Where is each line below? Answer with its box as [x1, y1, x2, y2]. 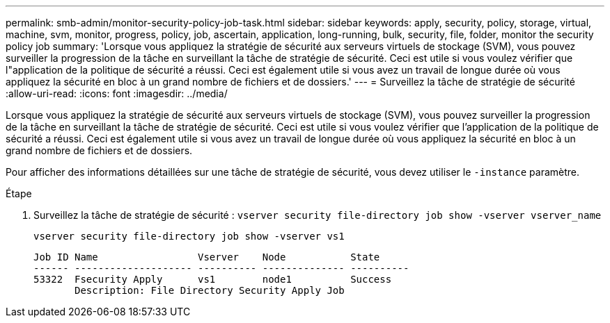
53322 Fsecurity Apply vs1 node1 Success [33, 274, 392, 285]
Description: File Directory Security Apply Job [75, 285, 345, 296]
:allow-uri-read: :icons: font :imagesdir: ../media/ [6, 88, 228, 99]
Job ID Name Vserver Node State [33, 251, 380, 263]
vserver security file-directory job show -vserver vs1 [33, 231, 345, 242]
